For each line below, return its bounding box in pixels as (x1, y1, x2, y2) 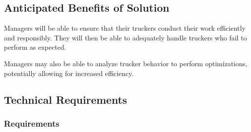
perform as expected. (4, 42, 66, 52)
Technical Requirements (4, 92, 127, 107)
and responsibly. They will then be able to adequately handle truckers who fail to (4, 32, 247, 42)
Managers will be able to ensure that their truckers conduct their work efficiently (4, 23, 246, 33)
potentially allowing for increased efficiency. (4, 68, 134, 78)
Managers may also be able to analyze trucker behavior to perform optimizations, (4, 58, 248, 68)
